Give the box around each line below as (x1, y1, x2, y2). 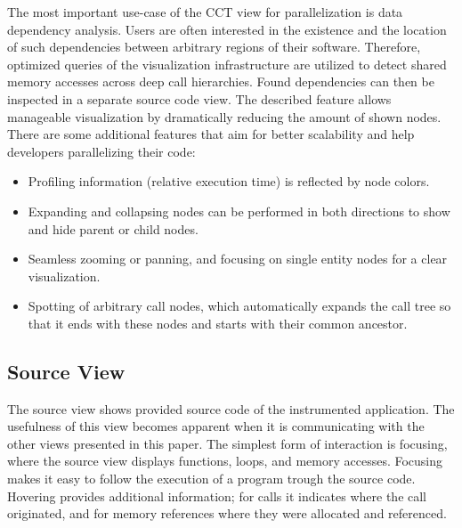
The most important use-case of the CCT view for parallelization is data (7, 3, 403, 20)
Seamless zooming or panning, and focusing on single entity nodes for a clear (28, 249, 448, 268)
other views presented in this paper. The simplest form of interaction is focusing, (7, 434, 448, 452)
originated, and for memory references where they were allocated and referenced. (7, 504, 447, 523)
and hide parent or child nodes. (28, 219, 199, 238)
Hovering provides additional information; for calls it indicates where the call (7, 486, 427, 505)
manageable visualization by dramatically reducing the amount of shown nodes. (7, 107, 442, 126)
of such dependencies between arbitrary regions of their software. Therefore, (7, 37, 421, 56)
